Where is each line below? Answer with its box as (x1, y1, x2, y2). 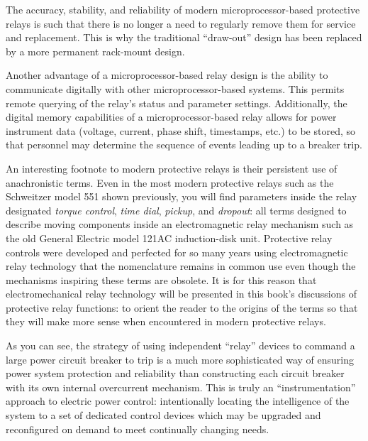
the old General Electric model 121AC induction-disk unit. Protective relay (6, 230, 333, 245)
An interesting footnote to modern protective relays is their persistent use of (6, 160, 338, 175)
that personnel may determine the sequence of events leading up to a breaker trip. (6, 137, 362, 152)
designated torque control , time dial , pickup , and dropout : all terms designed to (6, 202, 347, 217)
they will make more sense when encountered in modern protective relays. (6, 314, 326, 329)
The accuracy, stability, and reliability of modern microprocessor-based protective (6, 2, 360, 16)
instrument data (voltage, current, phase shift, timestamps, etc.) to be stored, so (6, 123, 356, 138)
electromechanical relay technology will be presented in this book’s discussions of (6, 286, 357, 301)
